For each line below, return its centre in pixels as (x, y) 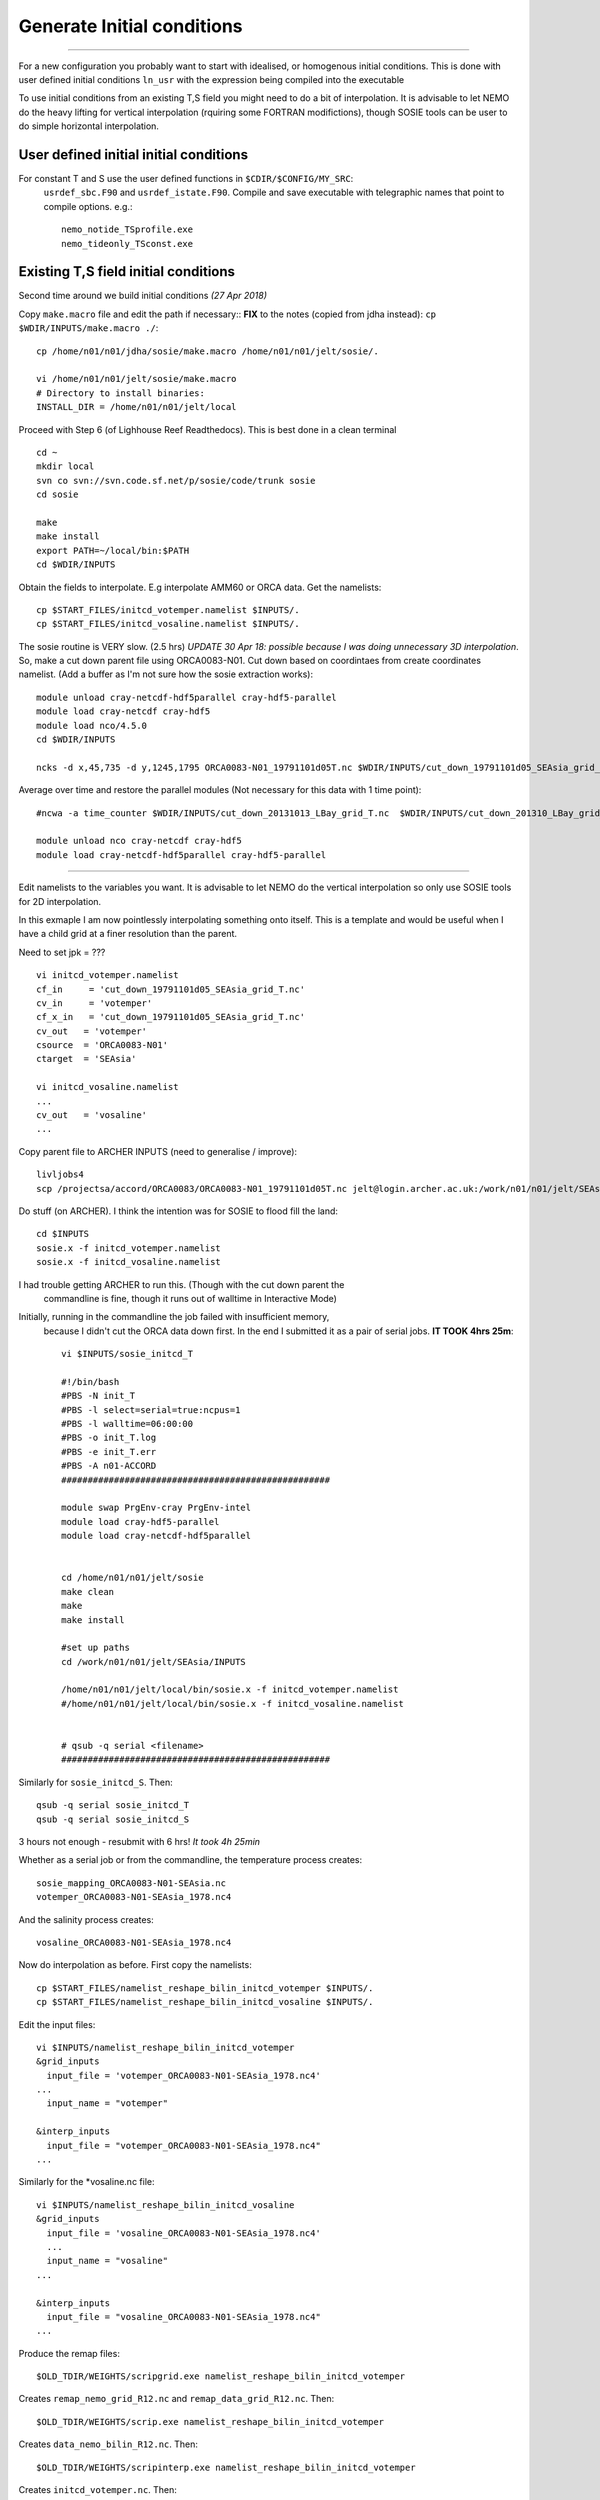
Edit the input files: (57, 2024)
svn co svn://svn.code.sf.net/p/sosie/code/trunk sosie (176, 480)
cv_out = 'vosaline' (92, 1115)
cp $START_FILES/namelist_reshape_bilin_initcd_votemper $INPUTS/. (205, 1988)
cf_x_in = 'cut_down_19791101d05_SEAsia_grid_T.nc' (170, 1017)
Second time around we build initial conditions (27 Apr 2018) (143, 296)
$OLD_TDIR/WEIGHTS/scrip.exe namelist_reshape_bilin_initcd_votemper (210, 2421)
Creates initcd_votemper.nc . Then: (97, 2490)
